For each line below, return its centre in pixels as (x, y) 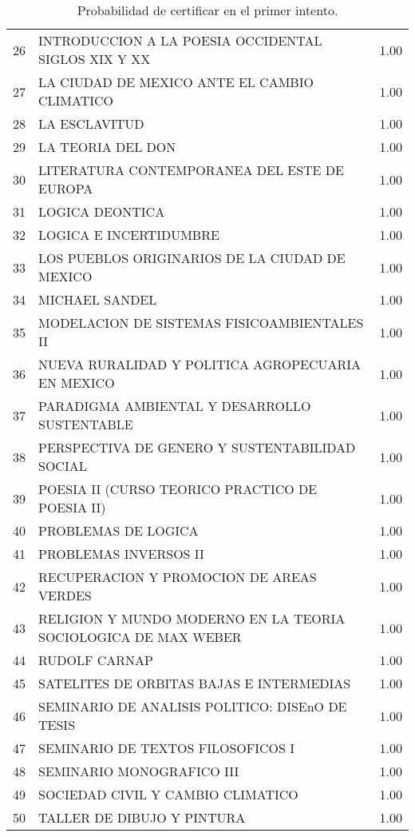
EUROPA (66, 188)
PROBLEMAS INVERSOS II (121, 554)
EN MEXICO (77, 383)
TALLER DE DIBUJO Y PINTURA (142, 817)
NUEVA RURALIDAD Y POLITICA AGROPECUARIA (200, 364)
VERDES (65, 595)
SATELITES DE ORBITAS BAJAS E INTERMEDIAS (195, 683)
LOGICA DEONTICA (102, 211)
